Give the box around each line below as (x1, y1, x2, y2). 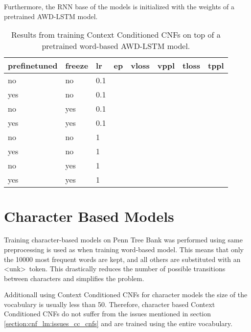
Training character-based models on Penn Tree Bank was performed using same (4, 235, 243, 245)
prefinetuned (8, 60, 58, 71)
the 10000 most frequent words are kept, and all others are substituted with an (4, 254, 241, 264)
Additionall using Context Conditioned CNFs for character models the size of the (4, 289, 248, 300)
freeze (65, 60, 89, 71)
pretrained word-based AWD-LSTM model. (42, 40, 190, 52)
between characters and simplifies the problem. (4, 273, 144, 283)
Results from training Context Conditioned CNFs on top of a (11, 29, 221, 41)
